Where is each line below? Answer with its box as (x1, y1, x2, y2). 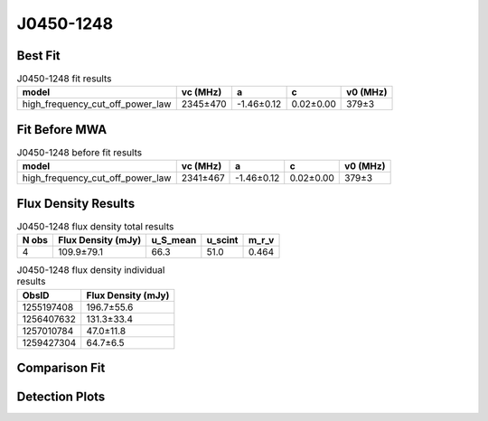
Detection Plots (16, 389, 106, 405)
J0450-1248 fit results (16, 72, 112, 85)
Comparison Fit (16, 360, 106, 376)
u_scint (206, 234, 239, 247)
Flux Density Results (16, 195, 136, 211)
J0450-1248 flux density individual (16, 264, 165, 276)
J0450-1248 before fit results (16, 146, 143, 159)
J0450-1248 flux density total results (16, 220, 174, 233)
